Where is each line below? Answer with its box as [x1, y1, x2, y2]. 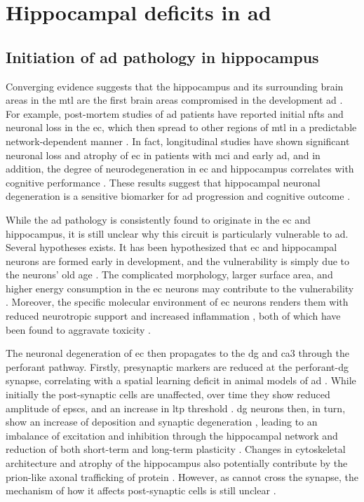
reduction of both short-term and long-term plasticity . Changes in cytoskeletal [6, 442, 346, 456]
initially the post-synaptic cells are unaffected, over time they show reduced [6, 387, 330, 402]
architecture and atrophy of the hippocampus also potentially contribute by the [6, 456, 348, 470]
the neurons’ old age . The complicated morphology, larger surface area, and [6, 267, 333, 282]
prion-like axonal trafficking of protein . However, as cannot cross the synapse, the [6, 469, 359, 484]
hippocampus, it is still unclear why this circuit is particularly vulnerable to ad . [6, 226, 349, 240]
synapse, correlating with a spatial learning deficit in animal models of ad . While [6, 373, 356, 388]
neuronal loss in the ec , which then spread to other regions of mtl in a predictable [6, 120, 357, 135]
